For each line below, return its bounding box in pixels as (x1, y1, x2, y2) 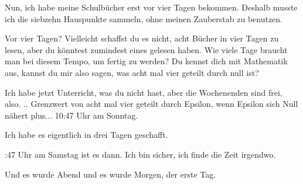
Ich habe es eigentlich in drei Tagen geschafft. (5, 129, 168, 141)
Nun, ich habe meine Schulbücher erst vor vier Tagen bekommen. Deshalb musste (5, 1, 298, 13)
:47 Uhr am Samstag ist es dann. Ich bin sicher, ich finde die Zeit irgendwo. (5, 148, 276, 160)
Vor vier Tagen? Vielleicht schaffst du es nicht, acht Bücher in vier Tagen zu (5, 32, 279, 44)
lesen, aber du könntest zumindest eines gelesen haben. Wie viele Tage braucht (5, 43, 288, 55)
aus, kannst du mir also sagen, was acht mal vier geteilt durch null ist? (5, 66, 259, 78)
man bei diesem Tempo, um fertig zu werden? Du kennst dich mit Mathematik (5, 55, 288, 67)
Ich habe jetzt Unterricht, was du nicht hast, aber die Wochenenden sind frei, (5, 86, 282, 98)
